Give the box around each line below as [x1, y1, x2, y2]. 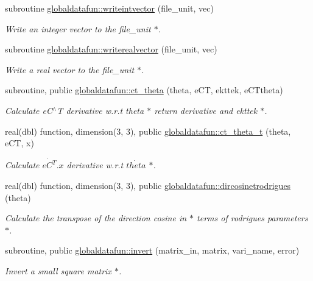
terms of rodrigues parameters [197, 212, 308, 224]
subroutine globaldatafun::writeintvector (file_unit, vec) [5, 2, 214, 14]
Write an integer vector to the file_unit [5, 22, 151, 35]
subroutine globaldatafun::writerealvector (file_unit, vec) [5, 43, 217, 55]
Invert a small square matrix [5, 265, 111, 277]
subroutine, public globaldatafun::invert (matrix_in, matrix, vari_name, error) [5, 244, 300, 257]
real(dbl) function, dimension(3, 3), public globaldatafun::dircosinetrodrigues [5, 179, 291, 192]
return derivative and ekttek [154, 104, 258, 116]
